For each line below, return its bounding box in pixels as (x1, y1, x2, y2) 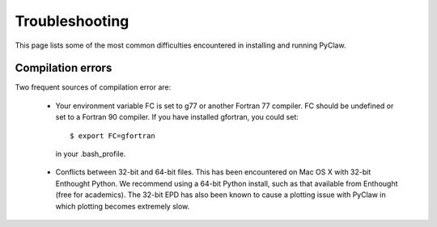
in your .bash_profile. (55, 149, 126, 159)
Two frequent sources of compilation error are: (15, 82, 172, 92)
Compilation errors (15, 61, 112, 75)
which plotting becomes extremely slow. (55, 201, 190, 211)
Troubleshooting (15, 12, 129, 30)
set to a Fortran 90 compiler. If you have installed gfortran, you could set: (55, 112, 299, 122)
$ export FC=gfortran (70, 131, 155, 141)
